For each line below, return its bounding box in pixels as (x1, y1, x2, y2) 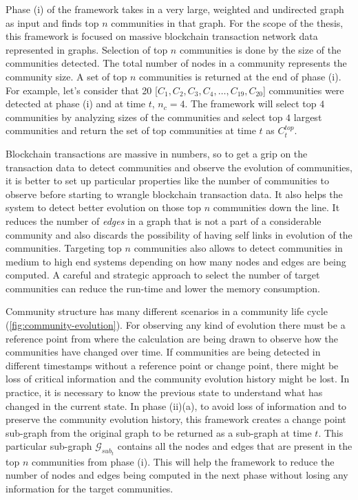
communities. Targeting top (6, 241, 122, 255)
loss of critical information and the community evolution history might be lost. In (6, 371, 350, 386)
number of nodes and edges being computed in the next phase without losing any (6, 468, 348, 482)
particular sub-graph (6, 439, 92, 453)
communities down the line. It (213, 200, 340, 215)
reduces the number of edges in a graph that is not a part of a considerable (6, 213, 322, 228)
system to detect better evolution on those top (6, 200, 202, 215)
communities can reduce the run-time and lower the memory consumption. (6, 281, 320, 295)
